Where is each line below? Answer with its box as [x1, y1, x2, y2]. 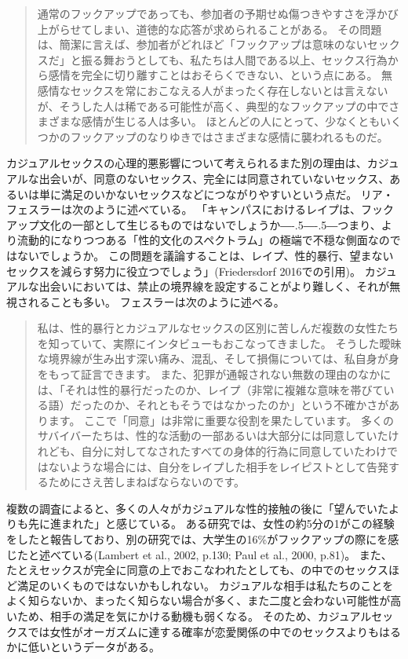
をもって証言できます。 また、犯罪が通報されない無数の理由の [37, 366, 359, 383]
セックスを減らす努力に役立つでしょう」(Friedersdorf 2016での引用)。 [6, 262, 361, 279]
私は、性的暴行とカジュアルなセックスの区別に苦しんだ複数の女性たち [37, 320, 399, 336]
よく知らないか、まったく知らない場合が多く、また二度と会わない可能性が [6, 592, 391, 609]
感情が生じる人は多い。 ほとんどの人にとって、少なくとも [81, 113, 380, 130]
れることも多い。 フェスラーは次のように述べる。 [27, 293, 285, 309]
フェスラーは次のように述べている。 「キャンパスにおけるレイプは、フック [6, 201, 395, 218]
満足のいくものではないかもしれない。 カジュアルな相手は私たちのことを [16, 577, 394, 593]
